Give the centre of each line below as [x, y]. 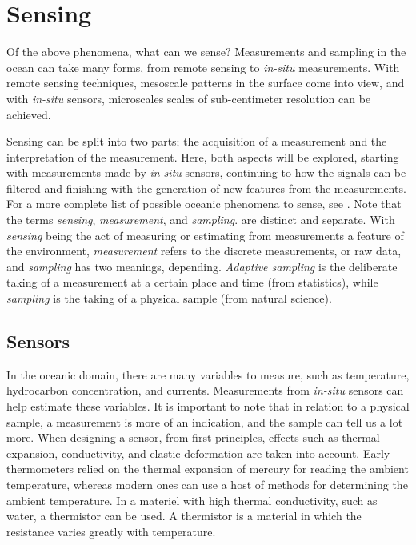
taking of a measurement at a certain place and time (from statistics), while [192, 282]
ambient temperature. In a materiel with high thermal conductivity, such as [192, 500]
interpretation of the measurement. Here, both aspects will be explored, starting [203, 156]
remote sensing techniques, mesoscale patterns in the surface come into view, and [206, 83]
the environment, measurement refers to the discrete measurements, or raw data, [204, 251]
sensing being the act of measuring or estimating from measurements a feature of [205, 235]
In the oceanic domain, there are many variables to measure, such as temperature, [208, 374]
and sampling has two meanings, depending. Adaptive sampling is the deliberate [202, 266]
